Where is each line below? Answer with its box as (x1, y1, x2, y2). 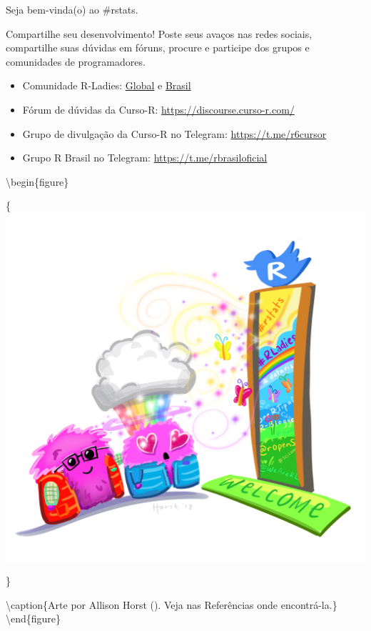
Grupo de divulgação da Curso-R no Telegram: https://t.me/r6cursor (22, 126, 327, 141)
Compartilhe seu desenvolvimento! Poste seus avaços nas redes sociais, (6, 26, 312, 41)
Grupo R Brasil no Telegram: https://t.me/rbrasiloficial (22, 150, 268, 165)
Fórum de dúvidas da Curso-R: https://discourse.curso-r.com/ (22, 101, 295, 116)
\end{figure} (6, 611, 61, 626)
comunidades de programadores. (6, 54, 146, 69)
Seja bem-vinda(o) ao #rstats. (6, 2, 138, 16)
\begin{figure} (6, 174, 69, 189)
